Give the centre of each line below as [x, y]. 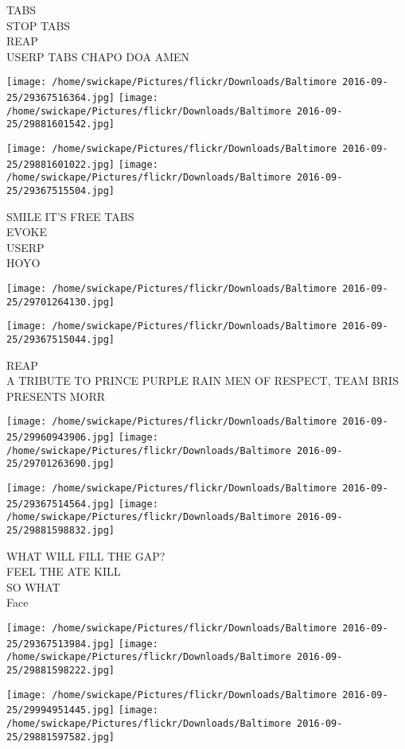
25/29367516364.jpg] [61, 98]
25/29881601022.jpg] [61, 164]
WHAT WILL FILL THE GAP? [86, 555]
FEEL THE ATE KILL [64, 571]
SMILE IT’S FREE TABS [70, 216]
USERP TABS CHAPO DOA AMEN [98, 56]
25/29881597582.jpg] [61, 737]
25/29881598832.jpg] [61, 530]
